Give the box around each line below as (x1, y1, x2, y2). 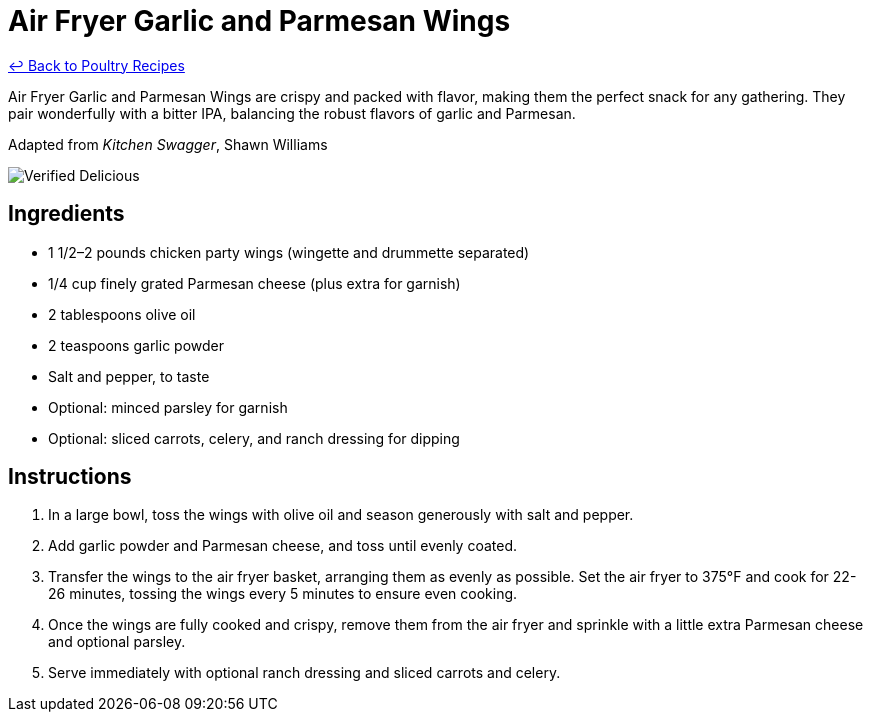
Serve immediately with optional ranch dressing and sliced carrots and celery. (48, 664, 561, 682)
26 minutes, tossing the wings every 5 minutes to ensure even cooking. (48, 585, 518, 603)
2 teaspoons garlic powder (48, 336, 225, 354)
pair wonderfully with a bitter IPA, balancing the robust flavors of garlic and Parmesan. (8, 104, 576, 122)
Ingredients (8, 201, 125, 227)
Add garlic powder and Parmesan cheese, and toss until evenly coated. (48, 537, 518, 555)
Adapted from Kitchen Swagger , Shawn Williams (8, 135, 328, 153)
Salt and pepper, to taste (48, 367, 210, 385)
